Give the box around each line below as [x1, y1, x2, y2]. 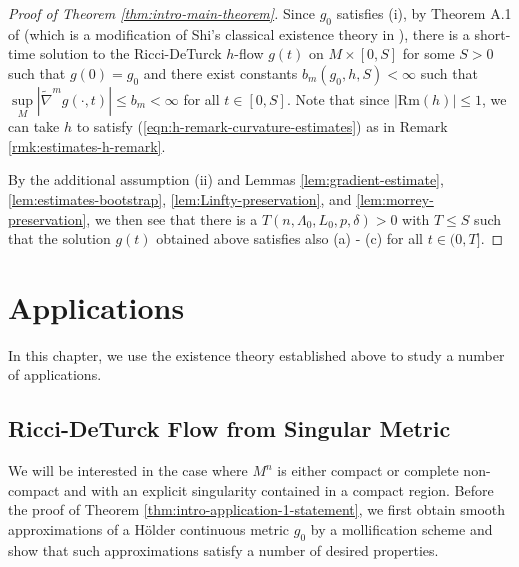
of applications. [8, 364, 102, 385]
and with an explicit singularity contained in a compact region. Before [63, 479, 494, 500]
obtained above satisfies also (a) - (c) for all [156, 228, 424, 249]
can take [8, 116, 60, 137]
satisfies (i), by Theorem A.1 [336, 3, 512, 23]
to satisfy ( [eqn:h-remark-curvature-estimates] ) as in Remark [76, 116, 448, 137]
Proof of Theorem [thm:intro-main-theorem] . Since [8, 3, 315, 23]
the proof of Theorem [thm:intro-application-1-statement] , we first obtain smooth [8, 499, 506, 520]
